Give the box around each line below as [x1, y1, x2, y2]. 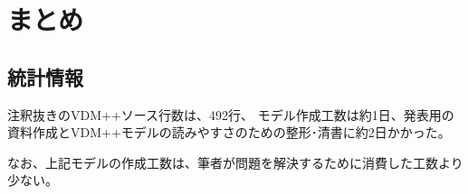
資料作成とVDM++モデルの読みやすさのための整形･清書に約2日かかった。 [7, 123, 451, 142]
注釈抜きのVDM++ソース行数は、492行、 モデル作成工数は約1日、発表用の [7, 105, 454, 124]
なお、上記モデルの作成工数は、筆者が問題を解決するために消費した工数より [7, 152, 463, 171]
